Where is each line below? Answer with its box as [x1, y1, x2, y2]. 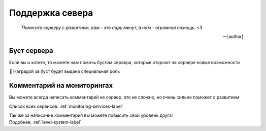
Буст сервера [9, 46, 54, 55]
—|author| [222, 33, 243, 39]
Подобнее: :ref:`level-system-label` [9, 119, 82, 125]
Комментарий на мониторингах [9, 81, 113, 90]
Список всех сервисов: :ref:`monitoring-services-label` [9, 103, 123, 109]
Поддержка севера [9, 7, 93, 18]
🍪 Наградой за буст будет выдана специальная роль [9, 68, 120, 74]
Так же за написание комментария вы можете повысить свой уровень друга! [9, 112, 173, 118]
